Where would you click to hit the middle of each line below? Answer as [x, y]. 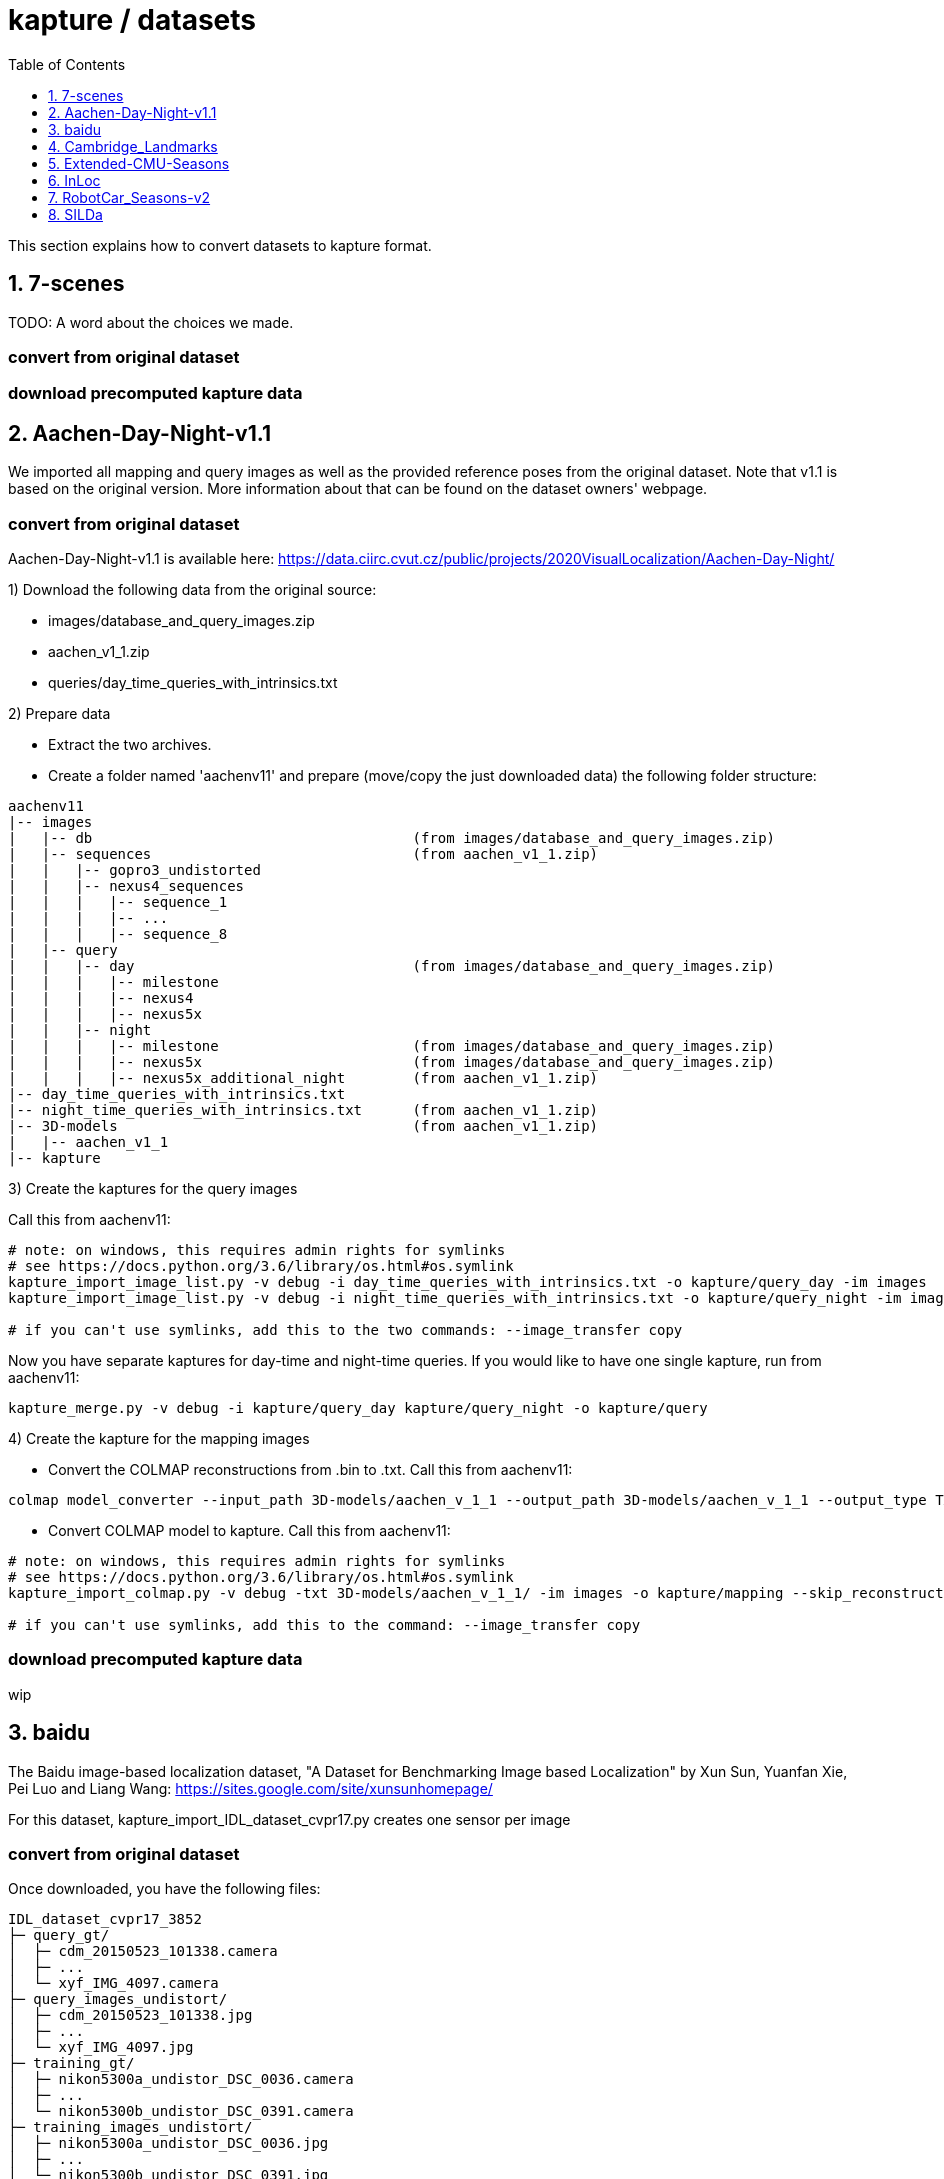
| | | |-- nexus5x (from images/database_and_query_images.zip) [392, 1061]
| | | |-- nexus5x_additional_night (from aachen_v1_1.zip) [303, 1077]
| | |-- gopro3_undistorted [134, 869]
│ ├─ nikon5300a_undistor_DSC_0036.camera [181, 2079]
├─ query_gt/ [59, 1935]
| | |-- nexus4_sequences [126, 885]
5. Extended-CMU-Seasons [139, 163]
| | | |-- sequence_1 [118, 901]
